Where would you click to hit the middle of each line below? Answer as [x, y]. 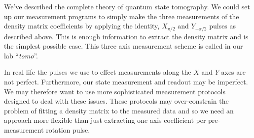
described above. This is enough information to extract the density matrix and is [126, 36]
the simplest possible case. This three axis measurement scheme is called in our [124, 46]
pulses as [223, 26]
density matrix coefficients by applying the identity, [82, 26]
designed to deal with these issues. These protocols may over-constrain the [116, 101]
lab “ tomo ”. [21, 55]
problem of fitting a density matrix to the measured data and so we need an [119, 110]
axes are [233, 72]
